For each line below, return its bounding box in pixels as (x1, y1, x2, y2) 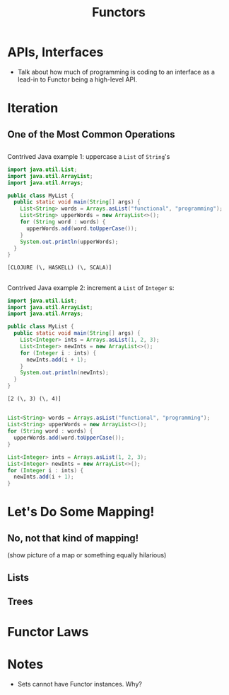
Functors (91, 4, 146, 21)
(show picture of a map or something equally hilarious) (7, 551, 167, 560)
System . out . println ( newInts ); (20, 369, 110, 377)
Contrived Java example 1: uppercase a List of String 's (7, 152, 170, 160)
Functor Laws (7, 624, 89, 640)
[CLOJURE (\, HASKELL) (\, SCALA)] (7, 264, 112, 272)
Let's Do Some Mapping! (7, 504, 155, 520)
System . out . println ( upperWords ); (20, 238, 119, 245)
